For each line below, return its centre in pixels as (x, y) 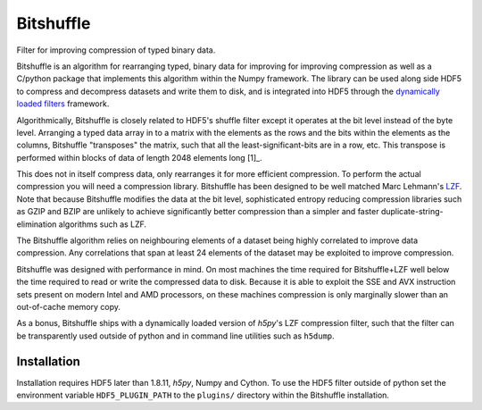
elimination (37, 224)
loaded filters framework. (63, 104)
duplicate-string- (412, 212)
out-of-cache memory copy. (68, 306)
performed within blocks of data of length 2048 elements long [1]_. (139, 157)
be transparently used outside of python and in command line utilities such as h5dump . (175, 336)
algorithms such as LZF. (103, 224)
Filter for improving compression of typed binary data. (116, 50)
